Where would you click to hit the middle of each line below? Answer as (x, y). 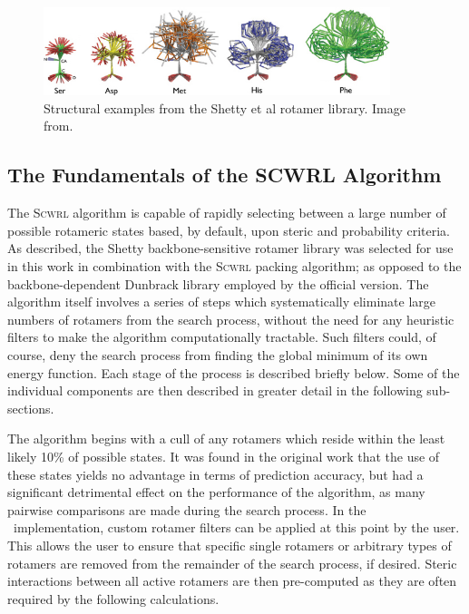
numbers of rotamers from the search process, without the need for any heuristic (231, 319)
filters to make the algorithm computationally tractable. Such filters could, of (222, 337)
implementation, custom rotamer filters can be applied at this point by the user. (236, 527)
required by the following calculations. (113, 598)
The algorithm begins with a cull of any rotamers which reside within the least (226, 439)
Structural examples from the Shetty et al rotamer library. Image (225, 107)
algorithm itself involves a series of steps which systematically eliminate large (222, 302)
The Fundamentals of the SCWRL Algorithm (225, 175)
